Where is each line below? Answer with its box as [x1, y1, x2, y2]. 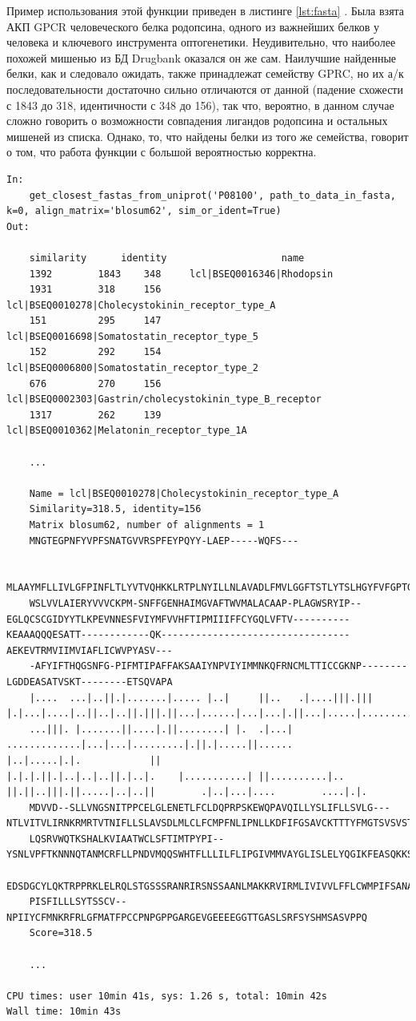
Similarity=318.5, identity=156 [29, 503, 202, 515]
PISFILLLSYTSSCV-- [29, 896, 127, 908]
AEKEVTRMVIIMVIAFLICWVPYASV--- [6, 644, 173, 656]
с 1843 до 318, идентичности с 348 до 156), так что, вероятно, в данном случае [6, 96, 394, 113]
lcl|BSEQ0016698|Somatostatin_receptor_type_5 [6, 330, 258, 342]
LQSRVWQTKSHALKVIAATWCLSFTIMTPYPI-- [29, 833, 225, 845]
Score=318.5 [29, 927, 93, 939]
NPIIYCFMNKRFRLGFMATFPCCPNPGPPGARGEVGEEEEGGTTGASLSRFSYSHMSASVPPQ [6, 911, 368, 923]
